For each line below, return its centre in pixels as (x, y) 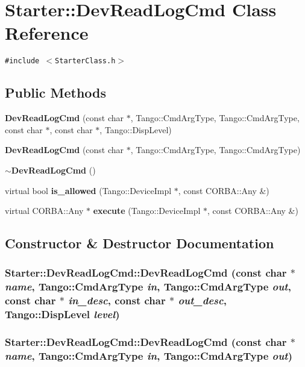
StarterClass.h (85, 61)
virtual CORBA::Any (44, 211)
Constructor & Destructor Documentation (140, 243)
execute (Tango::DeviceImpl (147, 211)
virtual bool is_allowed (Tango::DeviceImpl (88, 190)
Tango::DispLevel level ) (62, 314)
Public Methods (56, 93)
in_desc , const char (117, 300)
